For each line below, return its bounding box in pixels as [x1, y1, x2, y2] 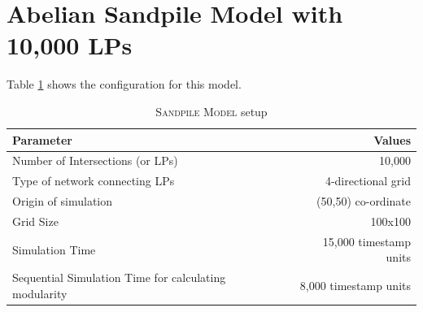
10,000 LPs [7, 28, 133, 62]
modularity [12, 284, 68, 301]
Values [373, 131, 411, 148]
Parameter [12, 131, 72, 148]
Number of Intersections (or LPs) [12, 152, 178, 169]
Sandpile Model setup [155, 102, 268, 119]
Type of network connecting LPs [12, 172, 175, 189]
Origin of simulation [12, 193, 113, 210]
